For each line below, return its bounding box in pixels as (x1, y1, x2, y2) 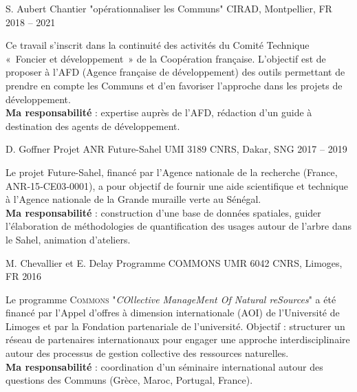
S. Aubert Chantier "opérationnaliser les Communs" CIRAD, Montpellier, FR (6, 1, 332, 15)
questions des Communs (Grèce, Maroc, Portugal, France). (6, 373, 253, 387)
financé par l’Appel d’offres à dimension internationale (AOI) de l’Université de (6, 305, 340, 320)
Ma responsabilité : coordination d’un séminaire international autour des (6, 359, 323, 373)
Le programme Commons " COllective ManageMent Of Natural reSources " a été (6, 292, 336, 306)
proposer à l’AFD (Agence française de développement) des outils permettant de (6, 65, 345, 79)
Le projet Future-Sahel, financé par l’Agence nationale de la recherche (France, (6, 164, 338, 179)
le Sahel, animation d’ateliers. (6, 232, 131, 246)
